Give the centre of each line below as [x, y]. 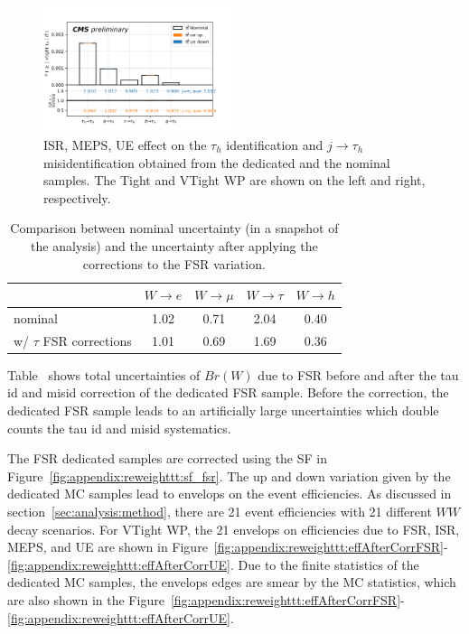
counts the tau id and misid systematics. [119, 428]
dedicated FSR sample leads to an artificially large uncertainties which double [223, 410]
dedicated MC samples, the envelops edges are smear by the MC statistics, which [232, 582]
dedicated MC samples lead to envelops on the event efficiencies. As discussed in [230, 494]
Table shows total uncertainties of [104, 374]
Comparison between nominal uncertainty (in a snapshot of [174, 228]
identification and [275, 144]
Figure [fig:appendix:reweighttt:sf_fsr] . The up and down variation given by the [229, 475]
